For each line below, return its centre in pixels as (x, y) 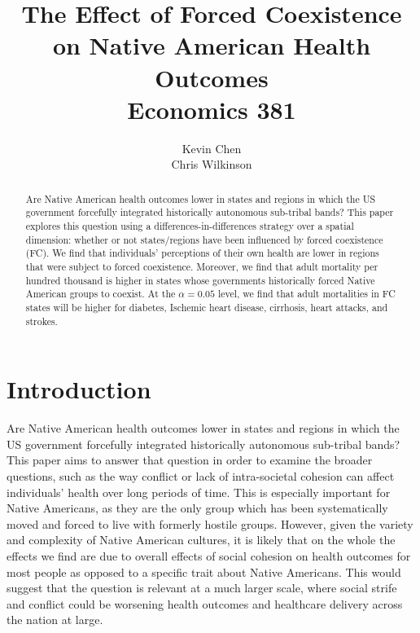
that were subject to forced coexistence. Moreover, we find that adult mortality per (202, 266)
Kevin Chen (212, 148)
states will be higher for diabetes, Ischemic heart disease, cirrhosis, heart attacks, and (207, 307)
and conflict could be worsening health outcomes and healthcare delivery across (205, 603)
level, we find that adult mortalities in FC (306, 294)
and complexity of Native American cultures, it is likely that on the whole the (201, 540)
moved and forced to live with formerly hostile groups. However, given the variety (210, 523)
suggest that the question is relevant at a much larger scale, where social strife (202, 588)
